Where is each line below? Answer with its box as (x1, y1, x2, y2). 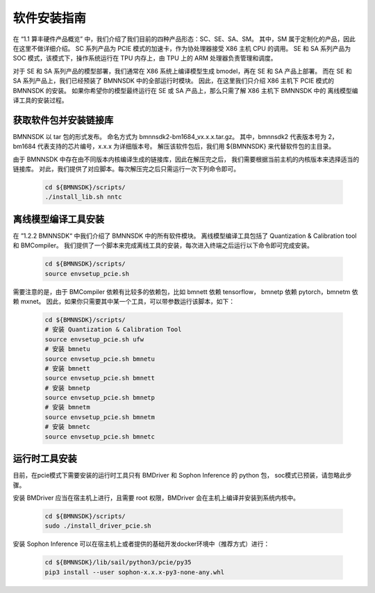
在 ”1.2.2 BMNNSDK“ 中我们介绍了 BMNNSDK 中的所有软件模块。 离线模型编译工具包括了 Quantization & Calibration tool (12, 231, 357, 240)
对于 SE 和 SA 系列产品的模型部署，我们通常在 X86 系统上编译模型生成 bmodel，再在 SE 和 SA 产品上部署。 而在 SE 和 (12, 67, 352, 75)
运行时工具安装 (12, 453, 77, 465)
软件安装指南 (12, 10, 87, 26)
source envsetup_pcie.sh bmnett (44, 374, 156, 382)
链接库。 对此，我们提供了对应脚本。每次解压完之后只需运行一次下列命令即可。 (12, 164, 240, 173)
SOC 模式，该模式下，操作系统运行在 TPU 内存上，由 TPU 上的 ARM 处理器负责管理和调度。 (12, 54, 277, 63)
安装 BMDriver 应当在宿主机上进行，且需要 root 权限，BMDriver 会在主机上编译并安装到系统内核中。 (12, 494, 300, 502)
